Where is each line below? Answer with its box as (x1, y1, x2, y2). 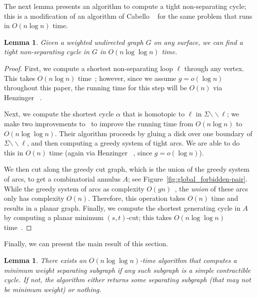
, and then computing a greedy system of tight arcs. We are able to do (27, 138, 240, 148)
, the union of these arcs (175, 183, 248, 193)
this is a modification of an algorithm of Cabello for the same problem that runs (4, 10, 253, 21)
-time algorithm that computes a (140, 255, 237, 265)
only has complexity (4, 193, 65, 203)
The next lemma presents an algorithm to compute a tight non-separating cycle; (4, 1, 247, 11)
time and (211, 193, 238, 203)
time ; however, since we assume (78, 73, 177, 83)
